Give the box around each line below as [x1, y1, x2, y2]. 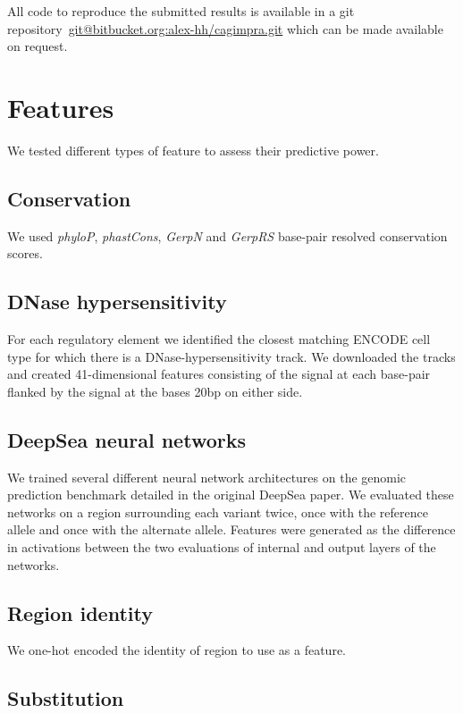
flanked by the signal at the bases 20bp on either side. [7, 382, 303, 400]
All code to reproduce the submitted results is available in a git [7, 2, 355, 20]
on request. [7, 37, 68, 55]
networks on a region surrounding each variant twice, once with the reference [7, 502, 428, 521]
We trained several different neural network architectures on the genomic [7, 467, 407, 486]
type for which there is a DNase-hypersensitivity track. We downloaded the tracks [7, 347, 456, 365]
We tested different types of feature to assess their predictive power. [7, 140, 379, 159]
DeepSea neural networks [7, 425, 246, 453]
